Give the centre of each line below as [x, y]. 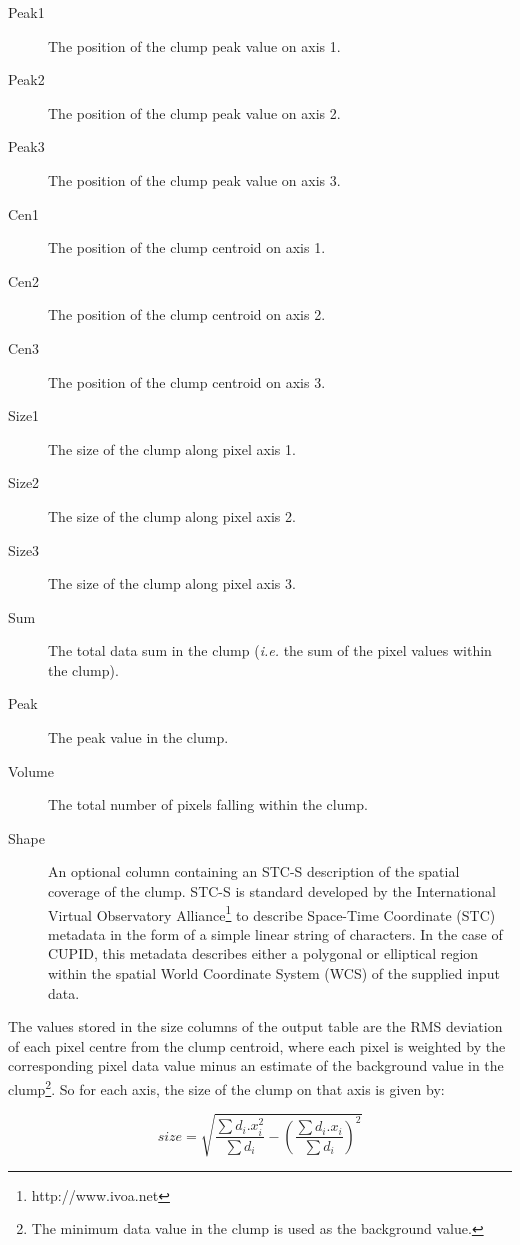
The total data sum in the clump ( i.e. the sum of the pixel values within [270, 650]
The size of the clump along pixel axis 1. [172, 448]
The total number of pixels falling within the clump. [208, 804]
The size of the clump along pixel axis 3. [172, 583]
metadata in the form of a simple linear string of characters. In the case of [275, 933]
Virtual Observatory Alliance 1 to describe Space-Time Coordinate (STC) [272, 913]
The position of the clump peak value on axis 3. [194, 179]
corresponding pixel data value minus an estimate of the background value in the [256, 1065]
